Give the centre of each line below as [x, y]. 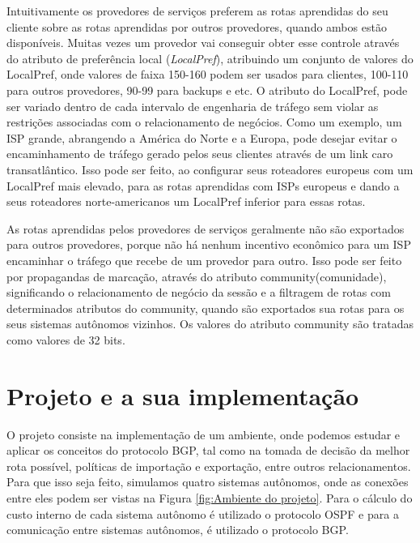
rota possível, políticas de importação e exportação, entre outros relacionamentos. [209, 466]
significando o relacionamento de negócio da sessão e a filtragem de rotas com [199, 292]
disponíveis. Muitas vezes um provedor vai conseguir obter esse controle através [203, 43]
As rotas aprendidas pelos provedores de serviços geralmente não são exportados [206, 228]
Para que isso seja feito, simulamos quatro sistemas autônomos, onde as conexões [208, 482]
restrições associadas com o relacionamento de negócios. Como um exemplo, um [204, 122]
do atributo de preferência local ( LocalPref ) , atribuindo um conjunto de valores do [210, 58]
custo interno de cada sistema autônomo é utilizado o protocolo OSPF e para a [203, 513]
